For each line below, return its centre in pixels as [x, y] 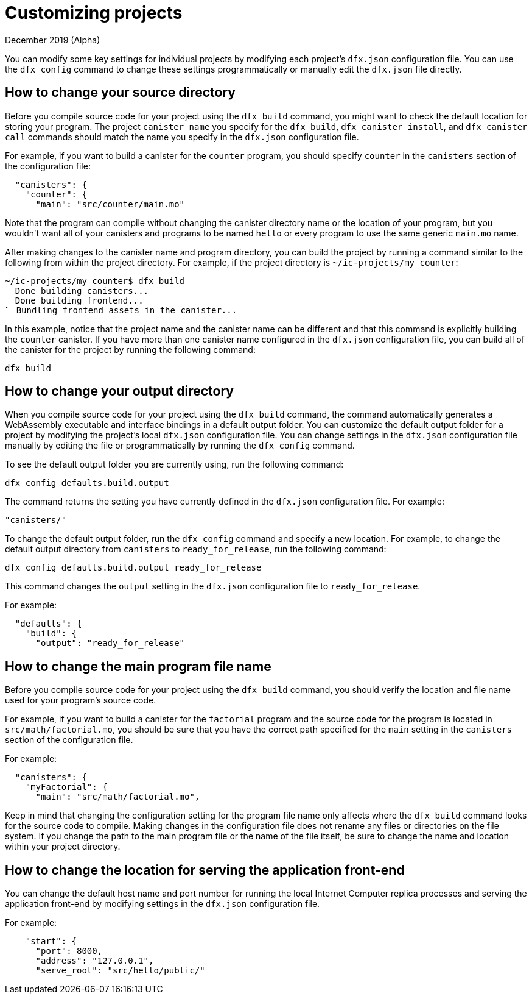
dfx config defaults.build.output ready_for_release [133, 568]
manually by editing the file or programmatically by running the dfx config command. [180, 446]
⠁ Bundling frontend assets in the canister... [121, 310]
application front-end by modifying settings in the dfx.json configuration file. [163, 904]
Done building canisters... [82, 290]
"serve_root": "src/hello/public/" [120, 971]
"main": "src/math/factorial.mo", [118, 797]
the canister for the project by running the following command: [130, 349]
